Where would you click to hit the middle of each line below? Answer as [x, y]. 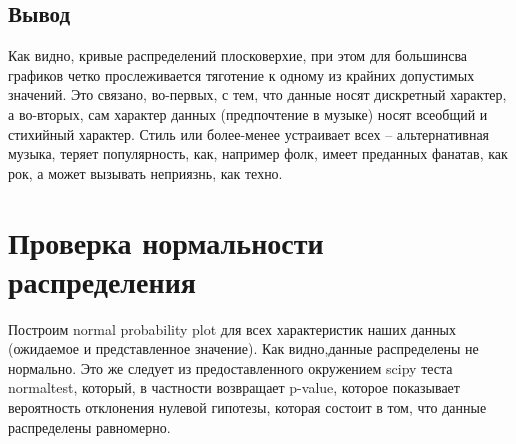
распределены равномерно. [89, 426]
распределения [102, 280]
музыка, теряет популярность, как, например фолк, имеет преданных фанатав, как [258, 153]
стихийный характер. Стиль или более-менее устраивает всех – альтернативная [249, 133]
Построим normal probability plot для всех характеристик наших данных [232, 328]
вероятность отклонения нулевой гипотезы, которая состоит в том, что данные [247, 407]
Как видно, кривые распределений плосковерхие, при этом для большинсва [238, 55]
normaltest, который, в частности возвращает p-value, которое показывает [234, 387]
